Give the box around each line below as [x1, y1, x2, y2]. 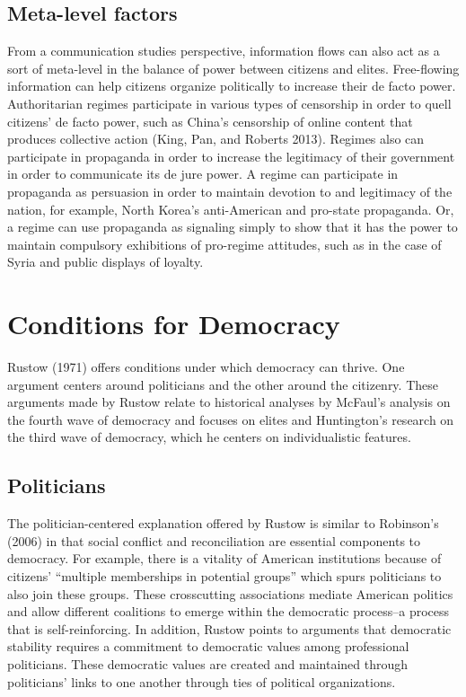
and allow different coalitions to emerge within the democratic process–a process [7, 602, 450, 621]
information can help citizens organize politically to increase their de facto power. [7, 76, 456, 95]
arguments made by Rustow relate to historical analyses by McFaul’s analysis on [7, 393, 451, 411]
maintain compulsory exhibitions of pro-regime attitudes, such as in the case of [7, 234, 442, 253]
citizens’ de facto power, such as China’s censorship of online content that [7, 111, 413, 130]
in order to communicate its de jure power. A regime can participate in [7, 164, 399, 183]
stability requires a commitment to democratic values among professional [7, 637, 409, 656]
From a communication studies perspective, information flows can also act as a [7, 41, 440, 60]
